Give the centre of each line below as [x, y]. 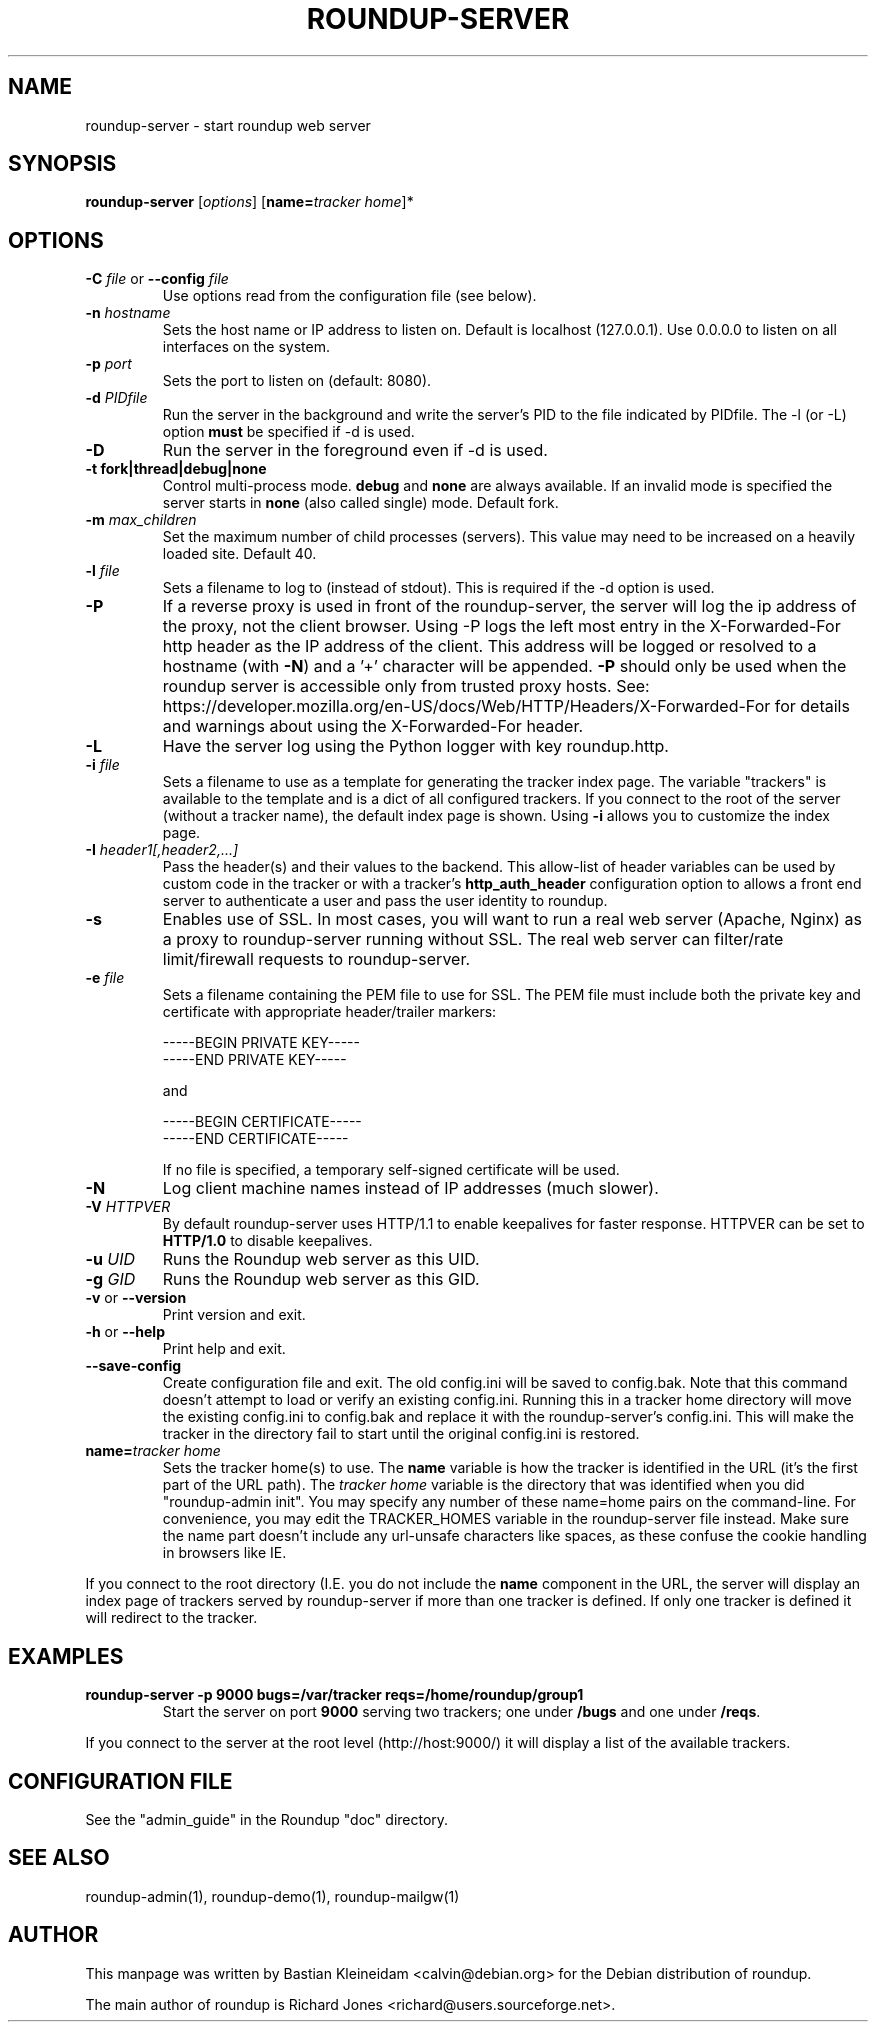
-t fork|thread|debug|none [176, 469]
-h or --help [125, 1332]
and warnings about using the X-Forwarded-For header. [373, 726]
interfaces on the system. [246, 347]
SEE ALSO [59, 1858]
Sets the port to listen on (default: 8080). [297, 381]
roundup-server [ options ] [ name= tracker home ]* [249, 202]
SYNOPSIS [62, 164]
